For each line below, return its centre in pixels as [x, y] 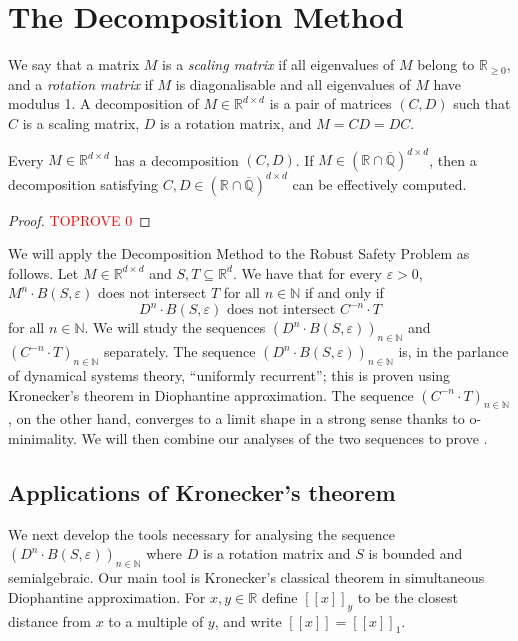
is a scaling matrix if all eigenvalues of [278, 64]
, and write [248, 620]
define [279, 596]
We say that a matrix [74, 64]
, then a [453, 159]
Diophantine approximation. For [107, 596]
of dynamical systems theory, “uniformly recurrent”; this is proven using [229, 374]
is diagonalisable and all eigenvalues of [293, 83]
